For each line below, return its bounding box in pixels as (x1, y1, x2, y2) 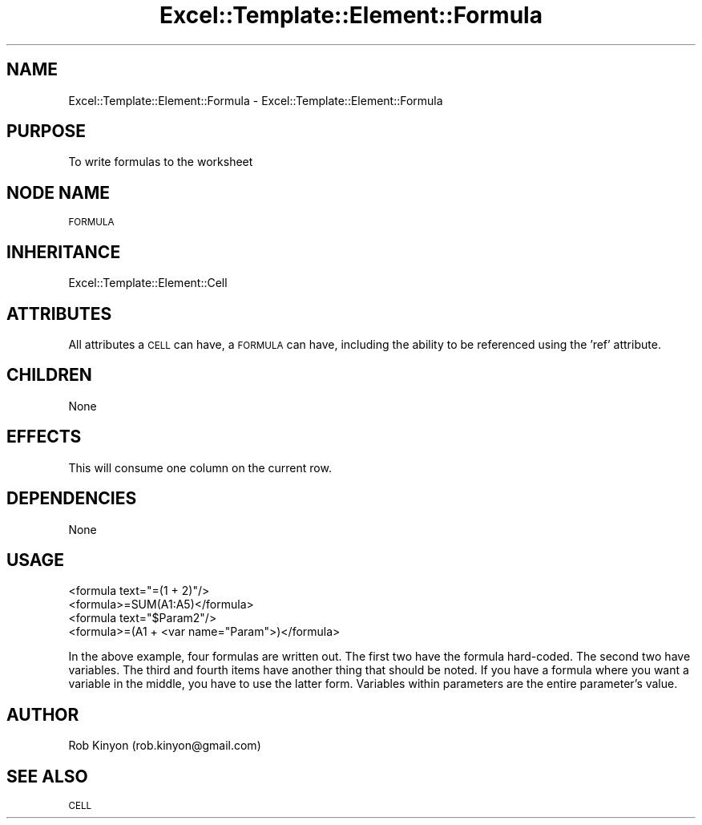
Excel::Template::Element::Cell (68, 276, 228, 290)
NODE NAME (6, 182, 111, 203)
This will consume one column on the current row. (68, 460, 332, 475)
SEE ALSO (6, 766, 88, 787)
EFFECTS (6, 427, 82, 447)
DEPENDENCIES (6, 488, 137, 509)
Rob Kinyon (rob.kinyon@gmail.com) (68, 738, 261, 753)
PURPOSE (6, 121, 87, 142)
